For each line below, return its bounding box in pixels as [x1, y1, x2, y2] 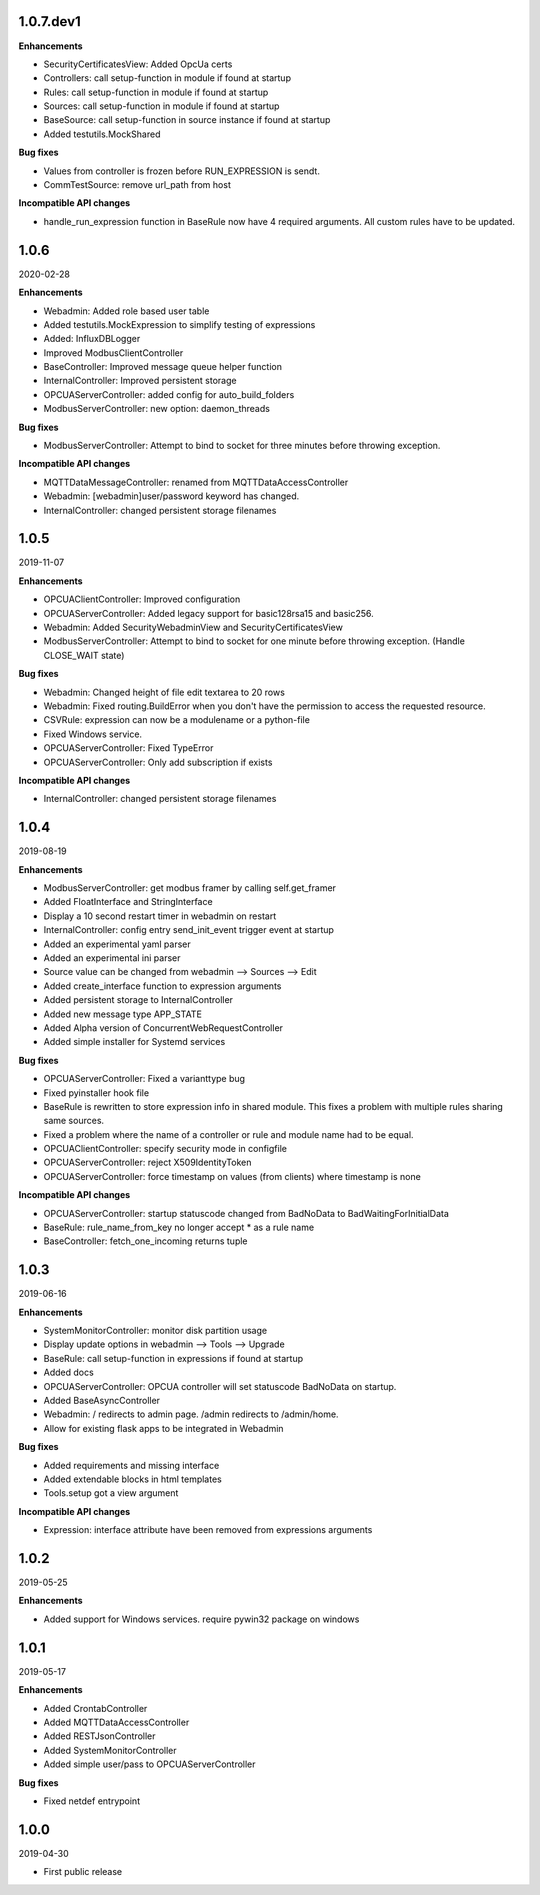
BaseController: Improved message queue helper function [43, 361, 282, 373]
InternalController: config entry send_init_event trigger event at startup [43, 924, 335, 936]
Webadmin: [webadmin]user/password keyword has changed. [43, 490, 300, 502]
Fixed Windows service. [43, 728, 143, 740]
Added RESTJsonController [43, 1730, 156, 1742]
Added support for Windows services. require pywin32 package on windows [43, 1613, 360, 1625]
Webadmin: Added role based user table [43, 305, 210, 317]
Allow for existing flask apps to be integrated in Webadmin [43, 1422, 284, 1434]
